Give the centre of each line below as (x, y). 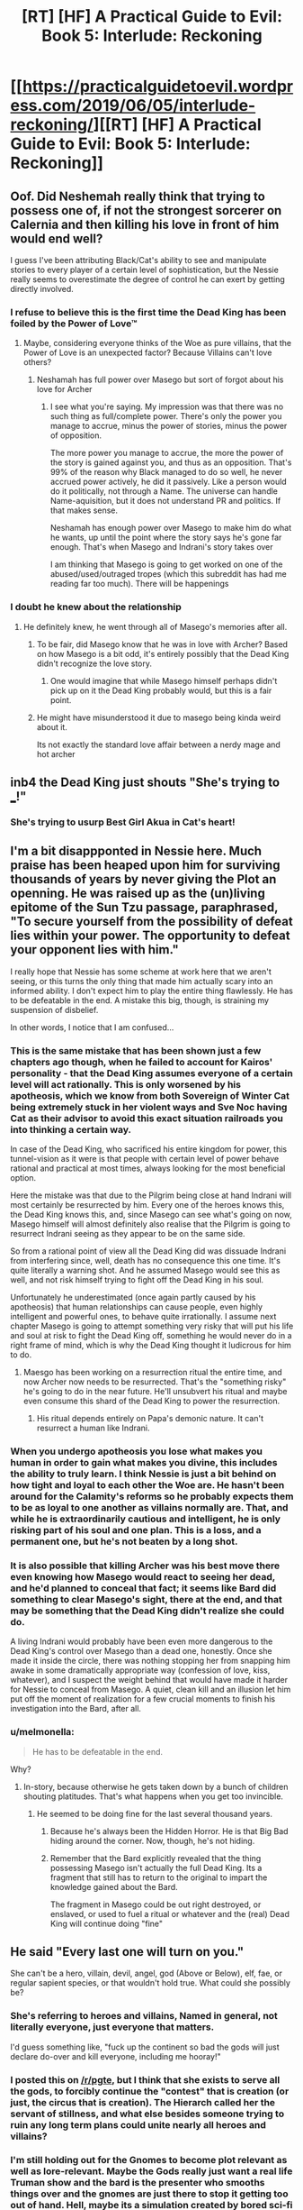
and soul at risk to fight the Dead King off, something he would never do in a (151, 1336)
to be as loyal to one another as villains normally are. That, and (149, 1507)
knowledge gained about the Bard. (114, 1886)
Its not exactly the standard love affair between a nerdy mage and (159, 744)
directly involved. (42, 289)
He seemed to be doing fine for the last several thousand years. (155, 1813)
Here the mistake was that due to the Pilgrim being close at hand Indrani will (151, 1195)
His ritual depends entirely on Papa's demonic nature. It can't (150, 1419)
